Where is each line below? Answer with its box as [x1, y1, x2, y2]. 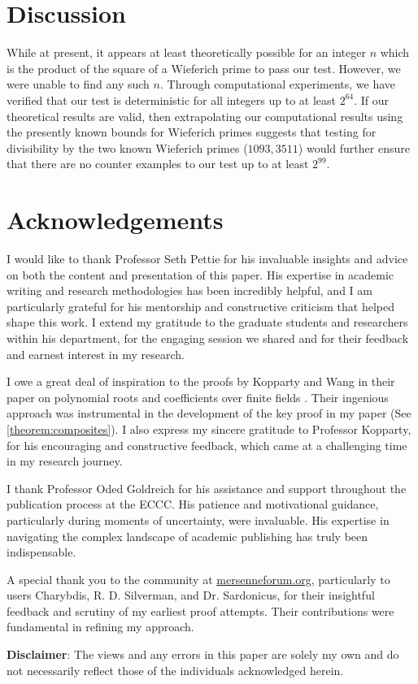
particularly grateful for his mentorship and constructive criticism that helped [7, 297, 395, 314]
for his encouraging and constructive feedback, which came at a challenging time [7, 436, 407, 453]
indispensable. [7, 543, 76, 561]
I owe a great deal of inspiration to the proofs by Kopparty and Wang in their [7, 373, 395, 390]
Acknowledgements [7, 203, 224, 236]
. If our [354, 91, 390, 108]
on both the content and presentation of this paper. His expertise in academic [7, 266, 394, 283]
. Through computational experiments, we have [159, 76, 396, 93]
